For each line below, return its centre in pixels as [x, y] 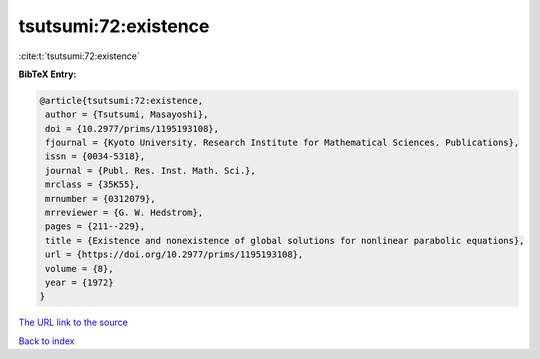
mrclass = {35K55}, [92, 184]
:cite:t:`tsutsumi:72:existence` [79, 56]
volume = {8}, [79, 268]
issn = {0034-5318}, [95, 156]
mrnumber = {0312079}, [101, 198]
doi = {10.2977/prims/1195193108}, [132, 128]
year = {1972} [79, 282]
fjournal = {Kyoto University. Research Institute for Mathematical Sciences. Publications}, [282, 143]
